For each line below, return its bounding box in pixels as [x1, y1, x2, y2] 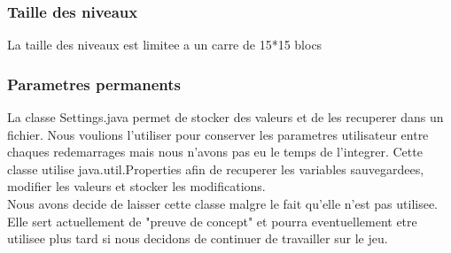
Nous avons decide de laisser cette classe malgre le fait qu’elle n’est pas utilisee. [7, 195, 439, 212]
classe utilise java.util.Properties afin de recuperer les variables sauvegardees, [7, 159, 424, 178]
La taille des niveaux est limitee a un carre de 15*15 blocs [7, 35, 323, 54]
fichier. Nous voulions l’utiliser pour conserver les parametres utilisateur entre [7, 125, 429, 143]
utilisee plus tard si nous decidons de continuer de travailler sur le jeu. [7, 229, 388, 248]
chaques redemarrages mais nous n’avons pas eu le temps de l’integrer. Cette [7, 142, 423, 161]
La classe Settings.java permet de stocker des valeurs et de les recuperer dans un [7, 108, 444, 126]
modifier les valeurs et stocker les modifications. [7, 177, 266, 195]
